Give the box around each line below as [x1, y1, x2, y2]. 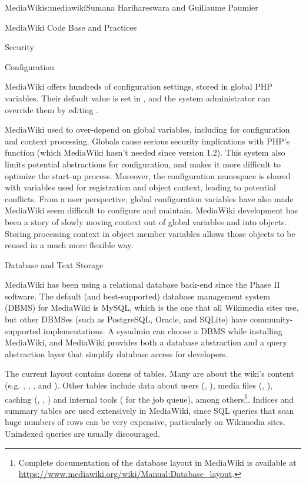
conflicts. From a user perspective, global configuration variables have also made [5, 192, 294, 205]
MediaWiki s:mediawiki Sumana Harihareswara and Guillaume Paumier [5, 1, 258, 13]
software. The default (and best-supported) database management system [5, 289, 270, 302]
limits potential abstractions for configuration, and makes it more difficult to [5, 157, 281, 170]
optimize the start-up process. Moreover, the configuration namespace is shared [5, 169, 291, 182]
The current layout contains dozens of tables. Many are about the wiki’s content [5, 367, 294, 380]
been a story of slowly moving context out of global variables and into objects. [5, 215, 287, 228]
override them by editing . [5, 103, 99, 116]
